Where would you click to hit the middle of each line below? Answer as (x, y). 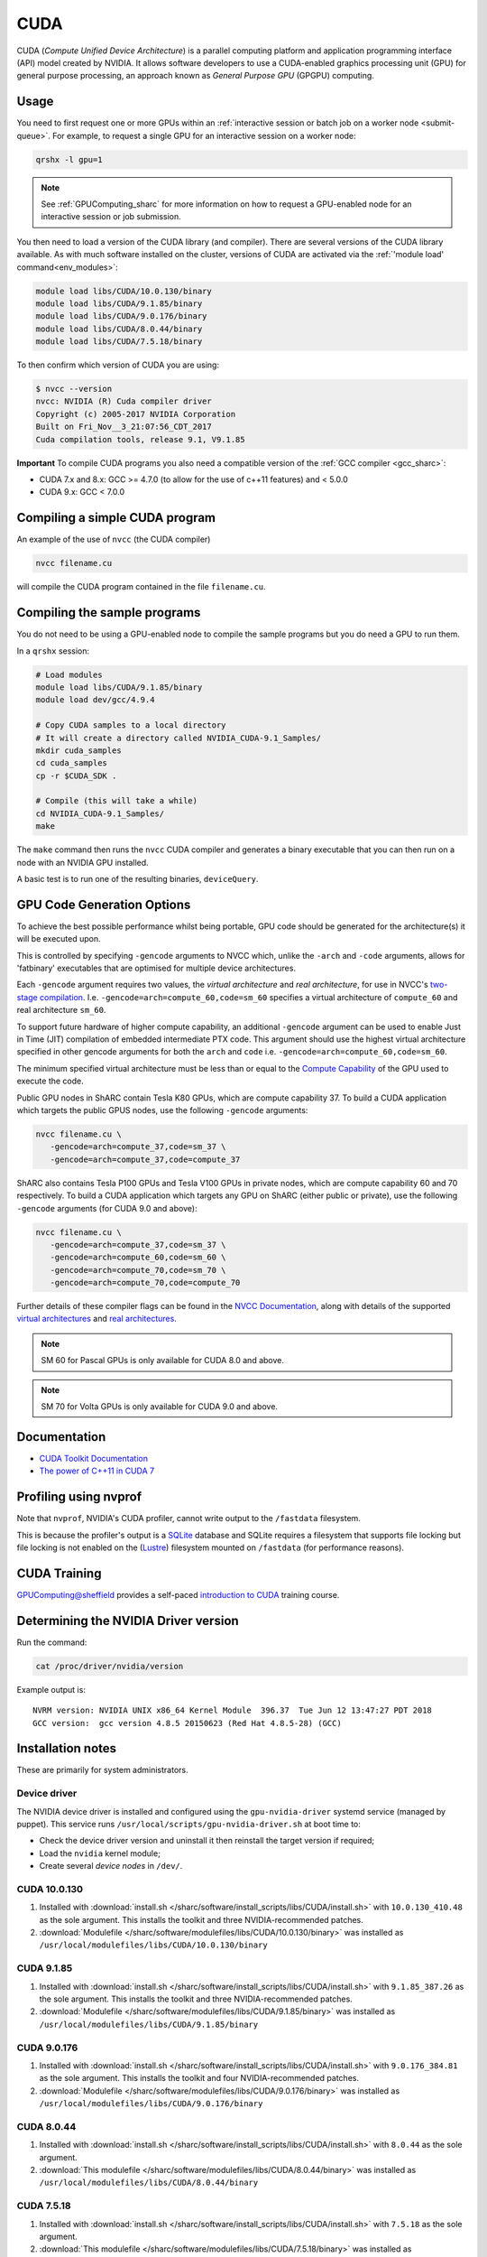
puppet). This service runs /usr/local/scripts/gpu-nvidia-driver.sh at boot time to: (188, 1824)
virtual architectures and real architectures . (97, 1319)
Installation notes (67, 1748)
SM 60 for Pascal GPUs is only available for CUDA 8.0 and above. (162, 1361)
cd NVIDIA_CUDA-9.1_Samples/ (100, 813)
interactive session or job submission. (111, 217)
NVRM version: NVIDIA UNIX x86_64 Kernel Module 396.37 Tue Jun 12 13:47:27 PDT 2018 (233, 1710)
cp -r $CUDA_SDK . (76, 776)
